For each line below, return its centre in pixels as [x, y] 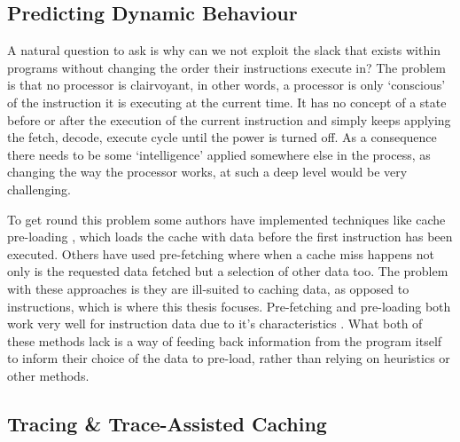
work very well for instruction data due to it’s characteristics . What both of [215, 324]
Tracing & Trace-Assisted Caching [167, 423]
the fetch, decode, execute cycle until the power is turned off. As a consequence [222, 137]
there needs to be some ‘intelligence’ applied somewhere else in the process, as [219, 154]
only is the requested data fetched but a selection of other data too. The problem [228, 271]
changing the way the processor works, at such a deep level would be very [207, 172]
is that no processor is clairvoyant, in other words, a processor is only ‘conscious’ [226, 85]
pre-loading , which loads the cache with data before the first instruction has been [230, 237]
